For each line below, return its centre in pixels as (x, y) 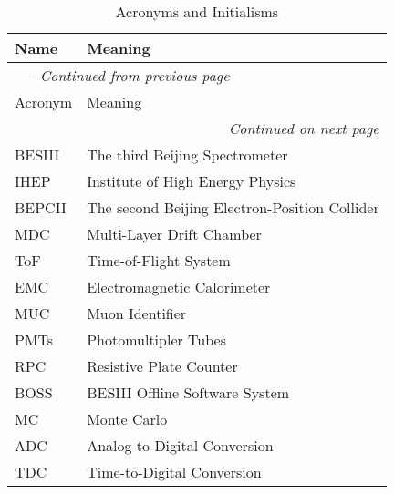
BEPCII (41, 207)
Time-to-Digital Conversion (174, 472)
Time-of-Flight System (159, 260)
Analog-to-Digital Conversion (180, 445)
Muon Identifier (137, 313)
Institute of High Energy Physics (192, 181)
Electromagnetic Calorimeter (179, 287)
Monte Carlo (127, 419)
